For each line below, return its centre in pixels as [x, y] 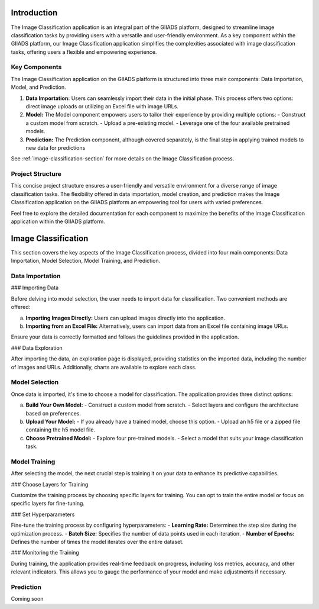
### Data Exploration [37, 348]
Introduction [34, 13]
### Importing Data [35, 288]
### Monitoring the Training [45, 553]
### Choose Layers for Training [50, 484]
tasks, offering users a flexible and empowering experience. [84, 52]
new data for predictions [56, 147]
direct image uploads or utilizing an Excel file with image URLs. [102, 106]
